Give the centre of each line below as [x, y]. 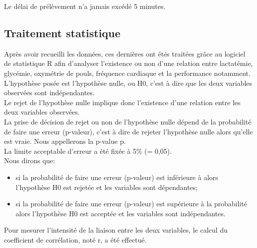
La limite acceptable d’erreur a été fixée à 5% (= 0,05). [88, 151]
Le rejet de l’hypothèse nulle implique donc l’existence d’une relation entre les [122, 102]
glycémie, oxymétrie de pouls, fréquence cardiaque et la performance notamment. [127, 73]
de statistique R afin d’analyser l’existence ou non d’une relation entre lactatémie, [128, 63]
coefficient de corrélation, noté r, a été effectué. [75, 239]
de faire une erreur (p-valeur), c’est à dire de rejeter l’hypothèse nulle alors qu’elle [128, 131]
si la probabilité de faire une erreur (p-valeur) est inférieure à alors [117, 177]
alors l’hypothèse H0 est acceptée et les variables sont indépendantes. [121, 213]
